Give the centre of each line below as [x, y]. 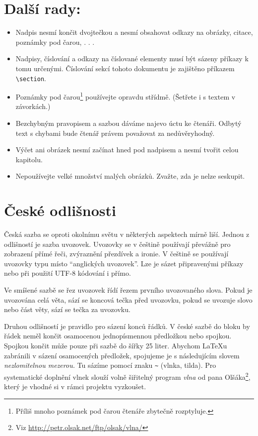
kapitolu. [29, 159]
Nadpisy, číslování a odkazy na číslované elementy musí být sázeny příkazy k [132, 58]
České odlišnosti [60, 210]
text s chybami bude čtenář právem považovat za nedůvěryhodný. [115, 133]
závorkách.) [33, 106]
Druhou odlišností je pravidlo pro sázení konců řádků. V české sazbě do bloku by [127, 326]
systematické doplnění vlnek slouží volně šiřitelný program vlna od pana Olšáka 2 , [127, 376]
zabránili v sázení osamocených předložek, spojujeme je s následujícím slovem [122, 355]
